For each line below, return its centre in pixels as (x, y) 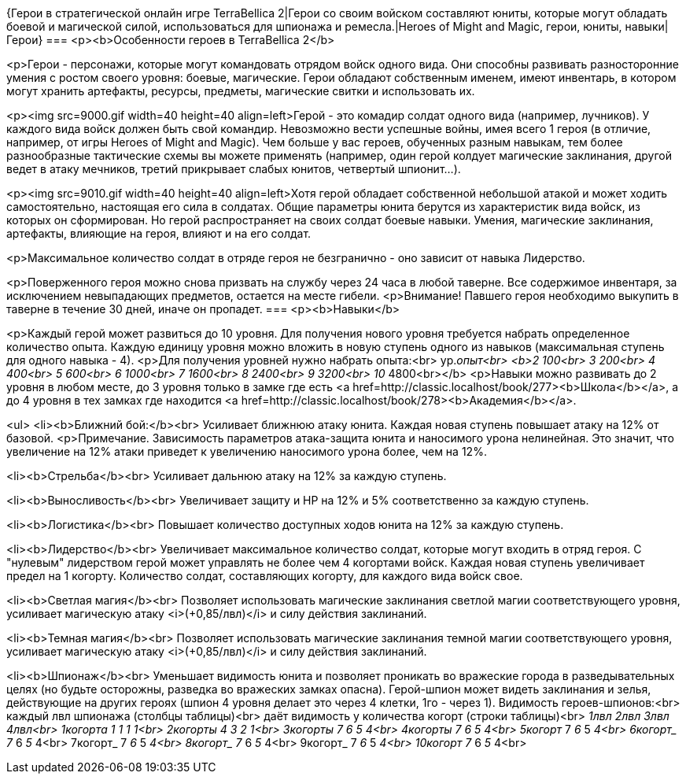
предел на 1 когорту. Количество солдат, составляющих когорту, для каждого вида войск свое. (265, 576)
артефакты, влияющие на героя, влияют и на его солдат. (159, 233)
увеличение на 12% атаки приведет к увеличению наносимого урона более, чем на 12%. (247, 451)
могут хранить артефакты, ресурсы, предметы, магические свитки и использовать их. (241, 91)
